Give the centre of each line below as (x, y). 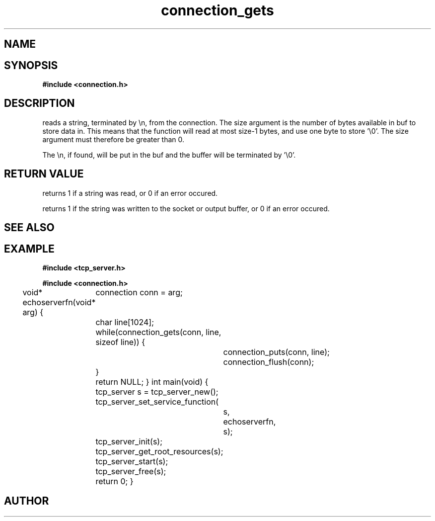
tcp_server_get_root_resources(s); (159, 451)
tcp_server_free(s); (131, 471)
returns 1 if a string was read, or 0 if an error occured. (130, 193)
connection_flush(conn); (269, 362)
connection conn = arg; (139, 292)
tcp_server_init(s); (129, 441)
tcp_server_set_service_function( (157, 401)
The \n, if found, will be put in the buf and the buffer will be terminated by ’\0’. (169, 155)
